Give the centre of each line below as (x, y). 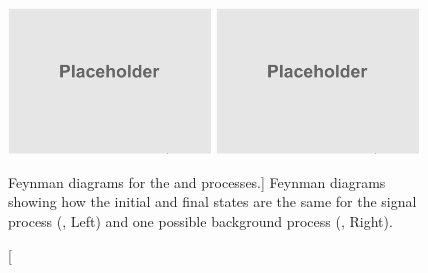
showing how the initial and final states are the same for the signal (212, 201)
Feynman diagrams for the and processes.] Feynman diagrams (197, 181)
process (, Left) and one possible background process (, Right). (200, 221)
